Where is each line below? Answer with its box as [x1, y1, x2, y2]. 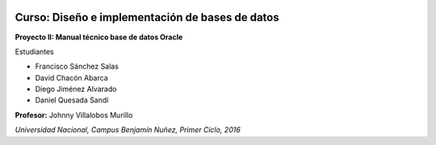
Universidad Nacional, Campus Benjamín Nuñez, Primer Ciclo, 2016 [15, 125, 241, 135]
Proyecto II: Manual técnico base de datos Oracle [15, 32, 183, 42]
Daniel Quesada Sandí [35, 95, 109, 105]
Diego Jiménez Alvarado [35, 85, 117, 94]
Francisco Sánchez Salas [35, 61, 119, 72]
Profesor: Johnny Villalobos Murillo [15, 110, 133, 120]
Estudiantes [15, 47, 54, 56]
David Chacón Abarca [35, 72, 108, 82]
